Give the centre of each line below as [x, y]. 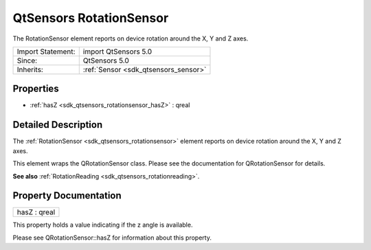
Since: [27, 60]
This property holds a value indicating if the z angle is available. [103, 225]
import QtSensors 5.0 [117, 52]
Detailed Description [58, 125]
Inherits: [30, 69]
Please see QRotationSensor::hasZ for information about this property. [112, 238]
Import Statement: [46, 52]
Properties [36, 89]
